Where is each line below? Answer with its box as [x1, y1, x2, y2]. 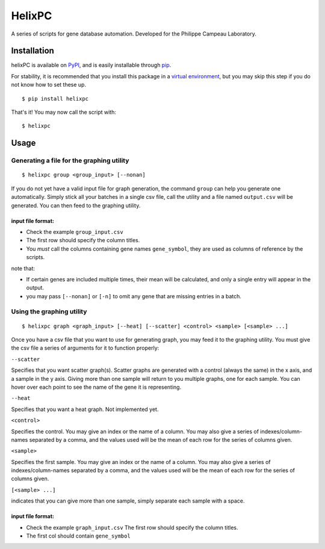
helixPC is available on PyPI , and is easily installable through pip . [11, 61, 172, 69]
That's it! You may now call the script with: [11, 108, 117, 116]
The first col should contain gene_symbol [26, 532, 131, 539]
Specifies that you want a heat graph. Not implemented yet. [11, 406, 159, 413]
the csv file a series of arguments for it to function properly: [11, 344, 159, 352]
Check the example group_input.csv [26, 228, 123, 235]
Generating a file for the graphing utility [11, 157, 129, 165]
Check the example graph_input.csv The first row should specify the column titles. [26, 524, 238, 531]
